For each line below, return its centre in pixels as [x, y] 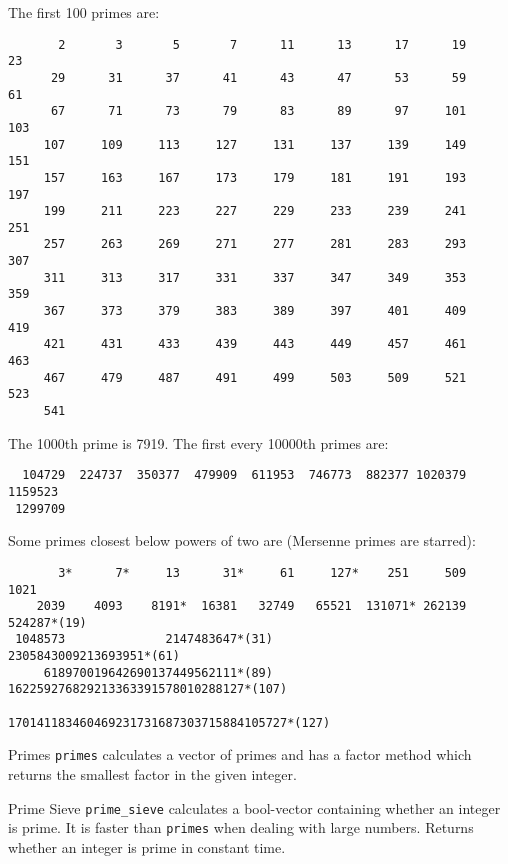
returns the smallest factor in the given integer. [152, 774]
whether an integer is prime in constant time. [147, 846]
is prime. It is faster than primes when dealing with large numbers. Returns [241, 827]
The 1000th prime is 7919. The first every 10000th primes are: [198, 442]
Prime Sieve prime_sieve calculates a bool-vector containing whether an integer [254, 807]
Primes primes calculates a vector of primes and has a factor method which [240, 754]
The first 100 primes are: [84, 12]
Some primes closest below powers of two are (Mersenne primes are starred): [242, 540]
